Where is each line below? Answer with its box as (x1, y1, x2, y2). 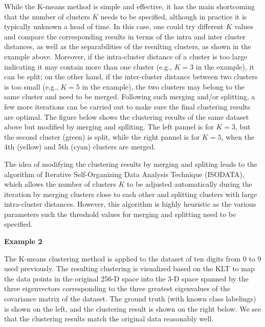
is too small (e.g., (4, 81, 58, 92)
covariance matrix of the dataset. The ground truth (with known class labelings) (4, 293, 256, 304)
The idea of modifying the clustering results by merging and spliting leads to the (4, 158, 257, 169)
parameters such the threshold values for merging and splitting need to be (4, 208, 236, 219)
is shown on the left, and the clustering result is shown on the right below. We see (4, 303, 261, 314)
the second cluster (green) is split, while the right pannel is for (4, 131, 200, 142)
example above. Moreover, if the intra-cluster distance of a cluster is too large (4, 51, 248, 61)
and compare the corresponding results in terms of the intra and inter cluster (4, 31, 246, 41)
